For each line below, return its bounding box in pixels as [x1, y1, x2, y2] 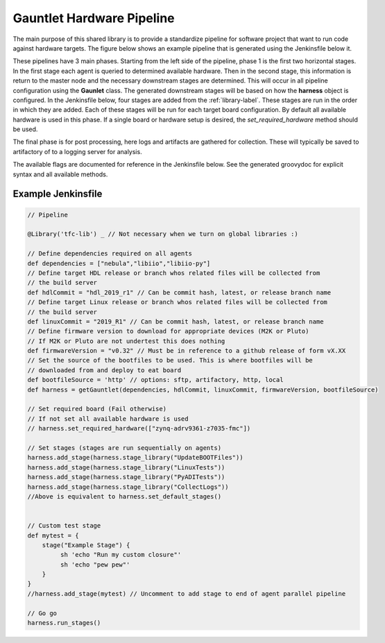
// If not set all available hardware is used [27, 415, 189, 423]
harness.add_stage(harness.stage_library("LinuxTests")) [27, 463, 225, 471]
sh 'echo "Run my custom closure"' [60, 551, 182, 559]
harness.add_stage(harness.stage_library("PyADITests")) [27, 473, 225, 481]
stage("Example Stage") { [42, 541, 130, 549]
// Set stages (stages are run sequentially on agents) [27, 444, 222, 451]
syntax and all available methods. [12, 170, 108, 178]
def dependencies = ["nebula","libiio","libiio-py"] [27, 259, 211, 267]
